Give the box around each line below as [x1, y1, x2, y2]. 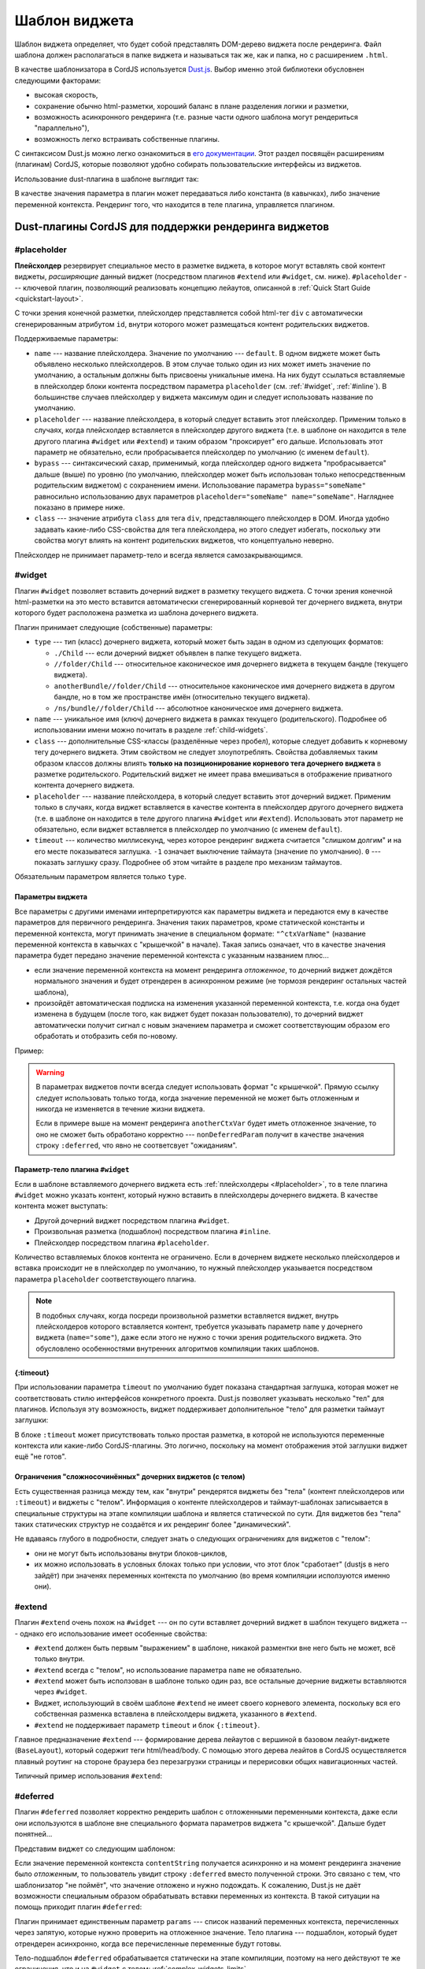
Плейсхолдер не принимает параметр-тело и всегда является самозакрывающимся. [14, 550, 303, 559]
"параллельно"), [34, 123, 90, 133]
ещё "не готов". [14, 1452, 67, 1461]
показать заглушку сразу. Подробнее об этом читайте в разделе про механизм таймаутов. [34, 858, 342, 867]
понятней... [14, 1830, 53, 1839]
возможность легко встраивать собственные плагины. [34, 134, 220, 143]
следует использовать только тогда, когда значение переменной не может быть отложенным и [35, 1093, 360, 1103]
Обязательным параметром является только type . [14, 872, 187, 881]
